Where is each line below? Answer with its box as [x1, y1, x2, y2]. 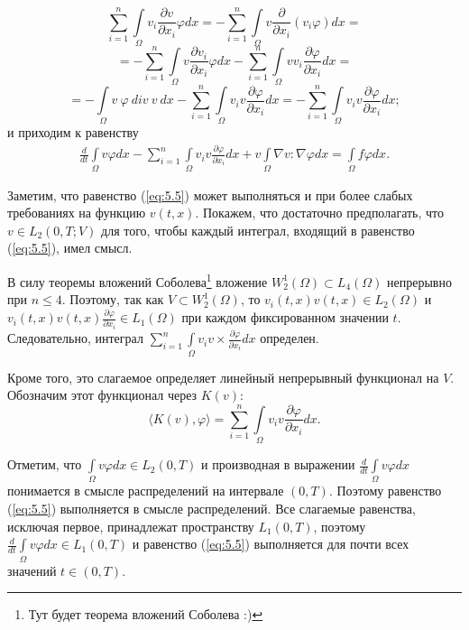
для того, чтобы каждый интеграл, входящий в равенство [101, 220, 415, 239]
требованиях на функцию [7, 203, 146, 222]
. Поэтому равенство [328, 481, 442, 500]
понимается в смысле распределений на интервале [7, 481, 284, 500]
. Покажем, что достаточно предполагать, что [195, 203, 445, 222]
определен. [260, 329, 319, 347]
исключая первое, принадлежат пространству [7, 516, 254, 535]
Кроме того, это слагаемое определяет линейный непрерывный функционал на [7, 367, 439, 386]
